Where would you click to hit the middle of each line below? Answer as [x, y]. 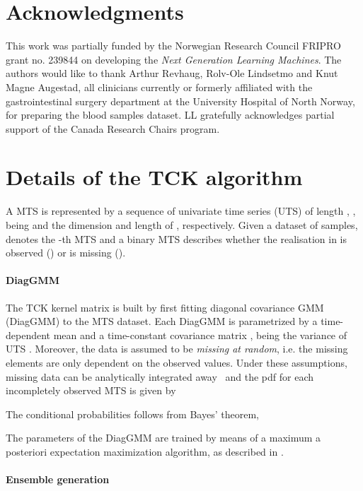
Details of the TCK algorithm [154, 177]
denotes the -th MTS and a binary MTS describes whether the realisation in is [176, 238]
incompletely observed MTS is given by [91, 390]
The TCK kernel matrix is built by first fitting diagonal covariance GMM [165, 307]
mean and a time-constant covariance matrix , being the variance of [200, 335]
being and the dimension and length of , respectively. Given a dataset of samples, [182, 225]
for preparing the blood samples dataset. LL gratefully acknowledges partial [170, 115]
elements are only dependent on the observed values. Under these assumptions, [177, 362]
